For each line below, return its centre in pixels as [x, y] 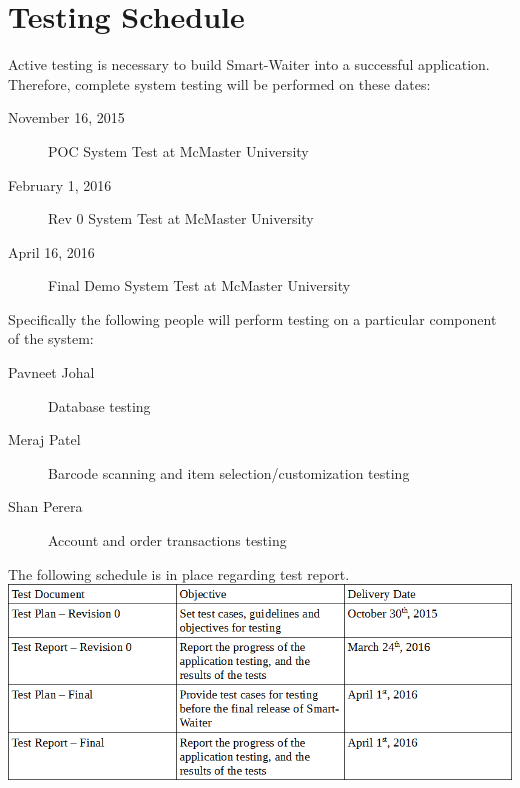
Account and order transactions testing [167, 540]
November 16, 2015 [66, 117]
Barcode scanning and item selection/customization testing [229, 472]
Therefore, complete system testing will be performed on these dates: [219, 83]
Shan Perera [45, 506]
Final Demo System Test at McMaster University [199, 285]
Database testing [99, 405]
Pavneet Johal [51, 372]
